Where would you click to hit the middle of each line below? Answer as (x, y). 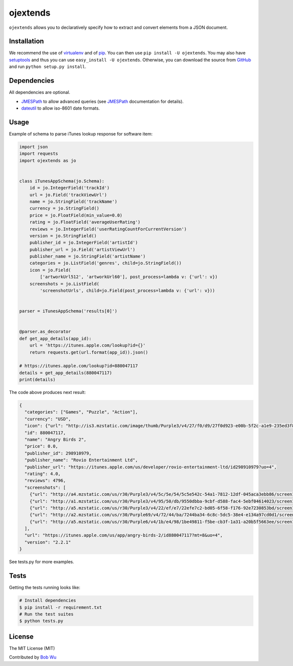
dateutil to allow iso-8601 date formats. (61, 108)
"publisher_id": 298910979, (58, 453)
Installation (26, 41)
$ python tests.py (41, 621)
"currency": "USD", (48, 419)
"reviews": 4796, (45, 481)
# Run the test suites (46, 614)
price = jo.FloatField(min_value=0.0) (76, 215)
